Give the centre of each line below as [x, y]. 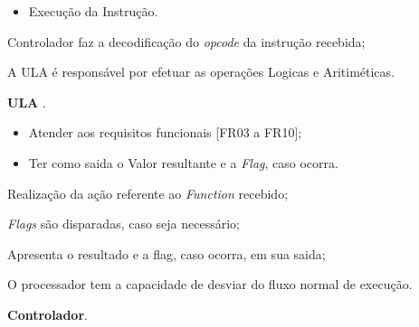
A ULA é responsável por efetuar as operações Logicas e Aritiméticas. [201, 72]
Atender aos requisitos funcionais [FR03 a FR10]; [165, 132]
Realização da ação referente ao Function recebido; [148, 193]
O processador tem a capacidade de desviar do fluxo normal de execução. [210, 284]
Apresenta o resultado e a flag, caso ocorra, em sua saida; [167, 253]
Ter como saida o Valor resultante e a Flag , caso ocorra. [183, 162]
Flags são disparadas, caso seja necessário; [124, 224]
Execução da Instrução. [93, 11]
